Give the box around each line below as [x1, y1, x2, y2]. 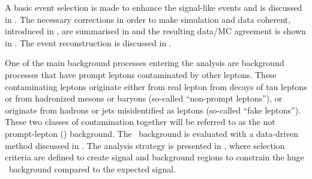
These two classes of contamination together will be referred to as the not [5, 115, 275, 128]
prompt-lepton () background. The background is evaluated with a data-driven [5, 127, 299, 139]
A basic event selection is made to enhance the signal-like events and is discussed [5, 1, 302, 13]
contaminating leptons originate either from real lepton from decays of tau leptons [5, 80, 307, 93]
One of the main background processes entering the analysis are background [5, 56, 284, 69]
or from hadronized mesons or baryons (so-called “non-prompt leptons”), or [5, 92, 283, 105]
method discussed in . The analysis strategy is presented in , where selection [5, 139, 285, 151]
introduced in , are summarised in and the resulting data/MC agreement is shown [5, 25, 306, 37]
